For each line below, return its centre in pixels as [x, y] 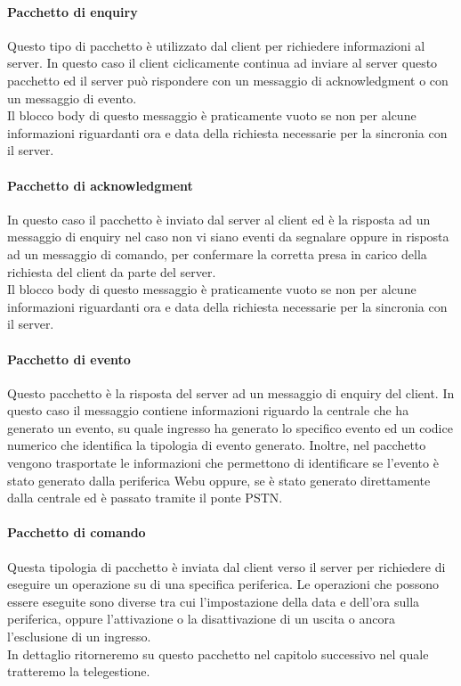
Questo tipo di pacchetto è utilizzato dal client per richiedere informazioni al [216, 45]
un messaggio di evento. [72, 98]
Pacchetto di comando [77, 532]
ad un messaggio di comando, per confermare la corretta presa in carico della [217, 253]
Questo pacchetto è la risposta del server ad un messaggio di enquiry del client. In [231, 392]
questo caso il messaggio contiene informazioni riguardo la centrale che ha [208, 410]
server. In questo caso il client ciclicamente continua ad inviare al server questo [222, 63]
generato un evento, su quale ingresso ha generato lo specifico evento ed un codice [230, 427]
